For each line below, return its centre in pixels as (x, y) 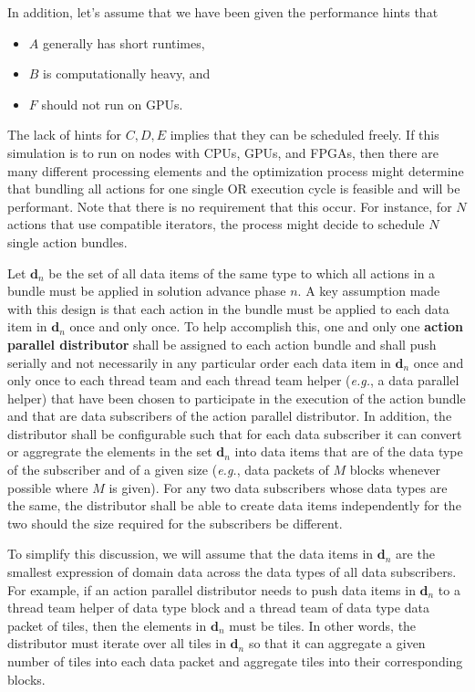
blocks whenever (395, 470)
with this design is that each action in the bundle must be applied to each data (228, 308)
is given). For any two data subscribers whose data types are (278, 487)
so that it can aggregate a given (337, 643)
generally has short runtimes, (124, 42)
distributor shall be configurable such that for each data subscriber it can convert (235, 433)
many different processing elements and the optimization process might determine (236, 170)
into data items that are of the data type (349, 451)
